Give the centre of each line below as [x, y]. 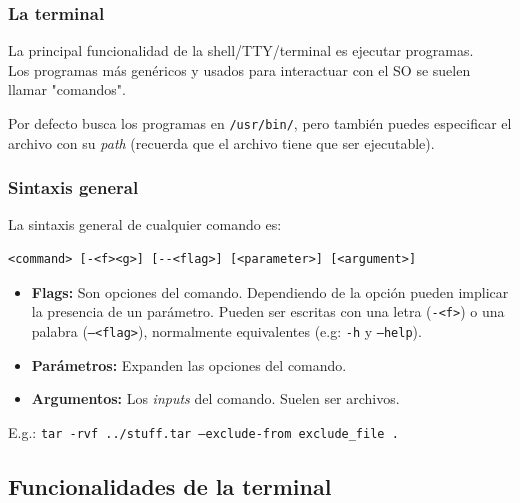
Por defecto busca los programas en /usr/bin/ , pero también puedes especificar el [260, 123]
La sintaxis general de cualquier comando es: [145, 224]
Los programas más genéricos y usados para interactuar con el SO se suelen [239, 69]
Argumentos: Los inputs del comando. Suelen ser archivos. [215, 398]
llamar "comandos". [67, 89]
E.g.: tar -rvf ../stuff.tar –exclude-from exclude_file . [203, 431]
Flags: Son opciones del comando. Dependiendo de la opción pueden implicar [270, 291]
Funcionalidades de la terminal [170, 485]
